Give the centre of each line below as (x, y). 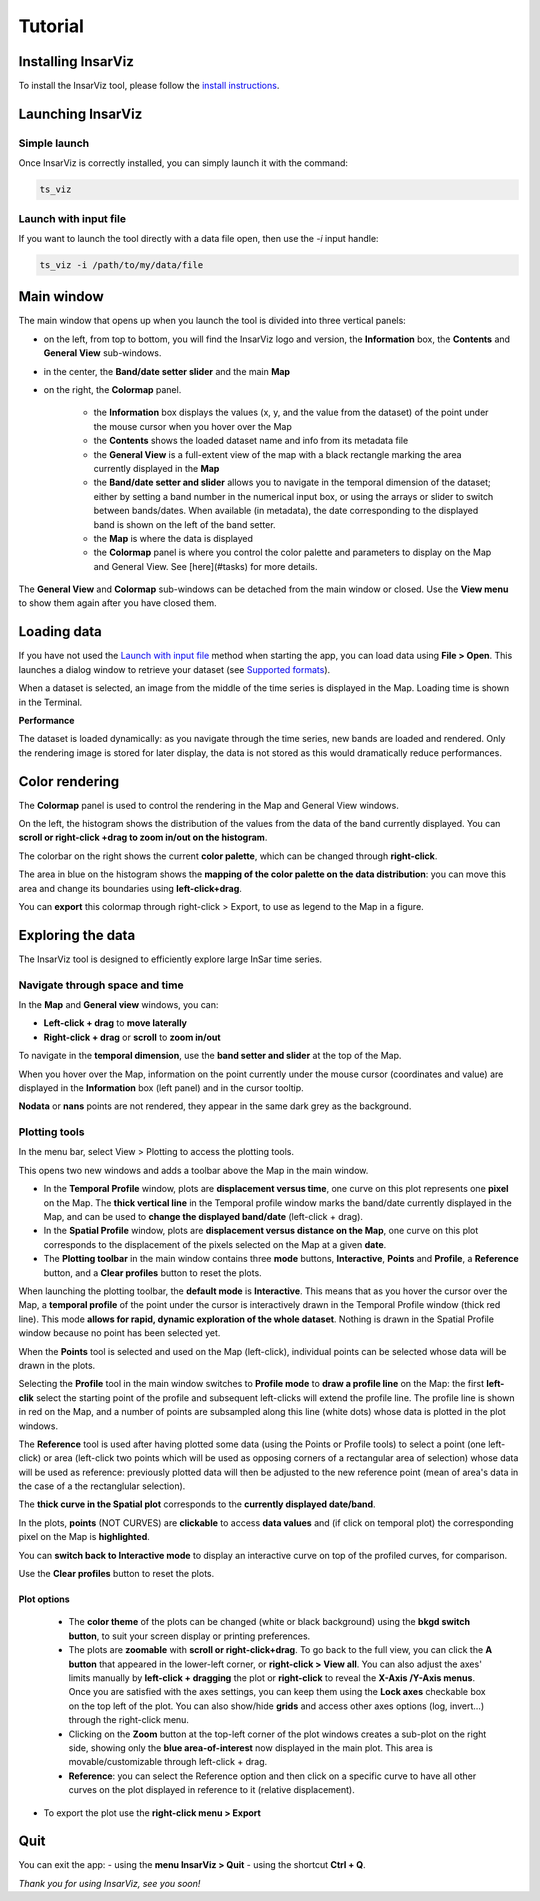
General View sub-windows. (102, 353)
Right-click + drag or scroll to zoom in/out (132, 1037)
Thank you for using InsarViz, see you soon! (109, 1883)
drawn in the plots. (57, 1365)
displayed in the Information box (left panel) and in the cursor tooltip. (161, 1087)
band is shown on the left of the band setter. (184, 524)
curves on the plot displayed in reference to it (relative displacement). (211, 1790)
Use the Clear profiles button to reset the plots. (116, 1574)
